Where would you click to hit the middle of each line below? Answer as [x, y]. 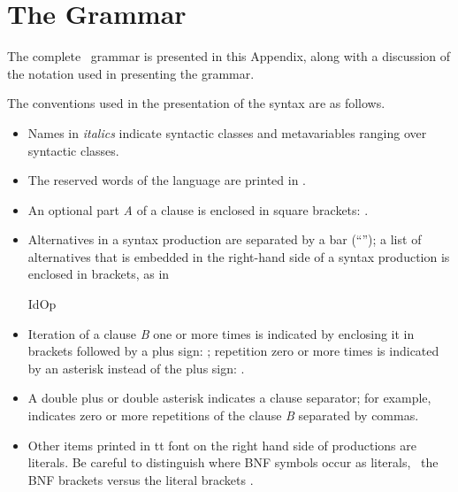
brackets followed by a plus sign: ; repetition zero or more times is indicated [233, 351]
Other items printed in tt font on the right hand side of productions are [222, 445]
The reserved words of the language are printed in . [167, 180]
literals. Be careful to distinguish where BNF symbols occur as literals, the [233, 462]
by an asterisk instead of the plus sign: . [136, 368]
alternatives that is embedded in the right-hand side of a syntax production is [239, 256]
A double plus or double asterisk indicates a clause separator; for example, [229, 398]
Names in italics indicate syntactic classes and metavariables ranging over [227, 132]
